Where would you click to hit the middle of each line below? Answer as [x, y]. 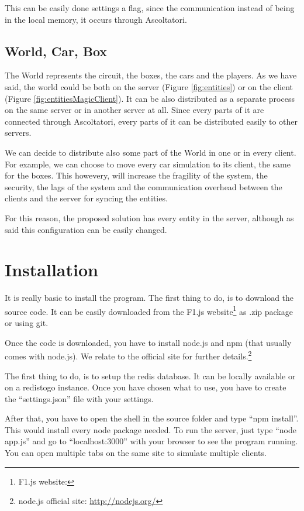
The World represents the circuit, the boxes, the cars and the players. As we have [151, 75]
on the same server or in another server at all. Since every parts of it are [134, 110]
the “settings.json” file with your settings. [79, 398]
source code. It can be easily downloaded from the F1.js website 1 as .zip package [149, 310]
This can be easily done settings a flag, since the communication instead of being [150, 8]
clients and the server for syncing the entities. [86, 198]
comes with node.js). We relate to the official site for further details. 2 [128, 355]
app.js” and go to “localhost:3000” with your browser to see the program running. [151, 441]
